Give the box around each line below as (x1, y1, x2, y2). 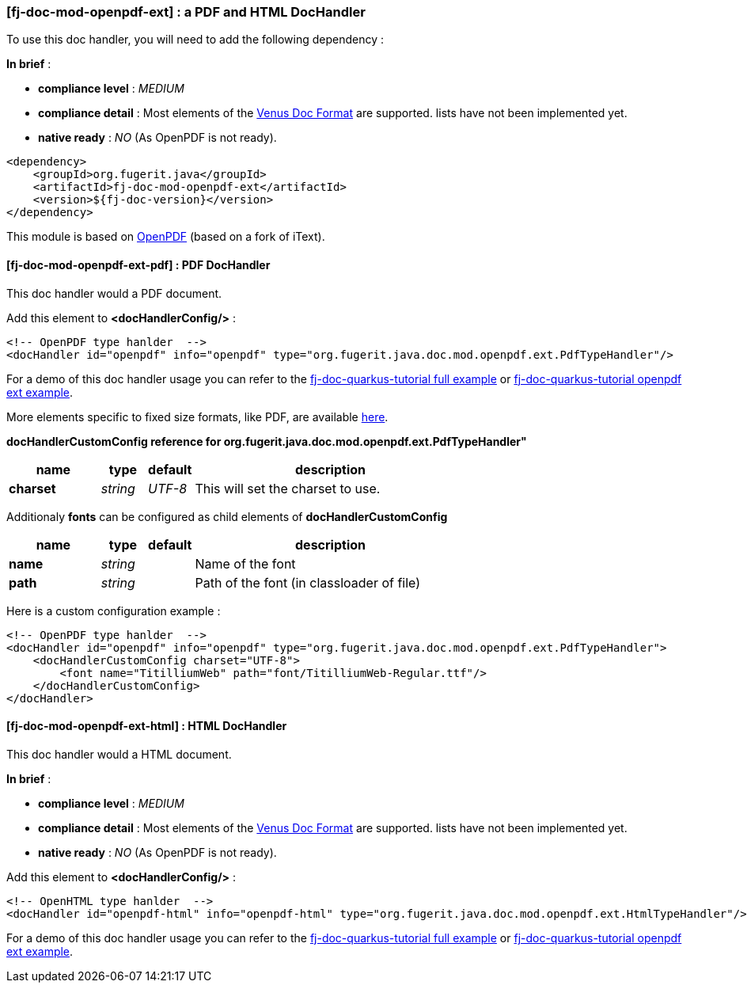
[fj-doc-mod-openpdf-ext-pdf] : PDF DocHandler (6, 257, 271, 272)
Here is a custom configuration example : (6, 603, 221, 618)
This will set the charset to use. (195, 480, 381, 496)
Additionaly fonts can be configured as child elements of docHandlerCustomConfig (6, 509, 448, 523)
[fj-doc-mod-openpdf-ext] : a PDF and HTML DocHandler (6, 4, 366, 20)
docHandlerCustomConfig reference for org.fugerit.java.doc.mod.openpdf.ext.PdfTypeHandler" (6, 434, 527, 448)
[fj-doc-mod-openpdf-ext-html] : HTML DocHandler (6, 719, 287, 733)
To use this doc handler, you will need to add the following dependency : (6, 32, 385, 47)
